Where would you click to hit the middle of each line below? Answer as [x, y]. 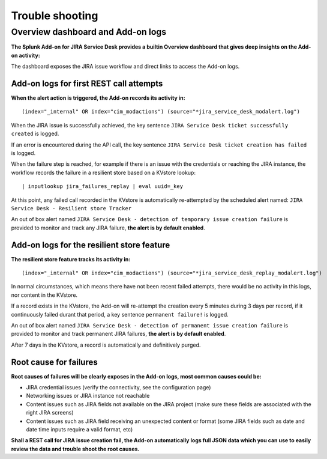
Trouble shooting [55, 16]
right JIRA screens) [50, 413]
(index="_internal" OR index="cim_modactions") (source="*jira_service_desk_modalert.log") [161, 112]
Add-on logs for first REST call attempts [87, 83]
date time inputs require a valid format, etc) [79, 430]
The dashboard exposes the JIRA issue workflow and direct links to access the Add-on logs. [125, 67]
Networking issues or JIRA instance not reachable [88, 396]
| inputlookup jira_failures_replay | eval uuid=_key [102, 187]
